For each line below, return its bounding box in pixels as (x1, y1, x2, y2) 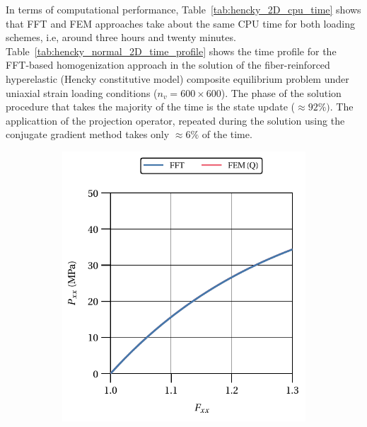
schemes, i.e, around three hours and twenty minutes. (6, 30, 236, 45)
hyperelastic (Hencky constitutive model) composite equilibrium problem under (6, 71, 349, 86)
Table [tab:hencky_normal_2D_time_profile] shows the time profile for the (6, 43, 337, 58)
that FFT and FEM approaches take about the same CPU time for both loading (6, 16, 355, 30)
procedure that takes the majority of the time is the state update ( (6, 99, 296, 114)
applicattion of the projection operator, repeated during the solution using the (6, 113, 345, 127)
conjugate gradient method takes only (6, 127, 170, 142)
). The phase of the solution (221, 85, 342, 100)
